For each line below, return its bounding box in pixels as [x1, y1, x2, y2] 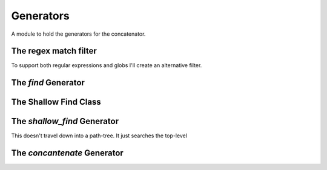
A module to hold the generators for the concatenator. [11, 30, 146, 38]
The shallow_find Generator [11, 116, 119, 126]
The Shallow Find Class [11, 97, 101, 107]
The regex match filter [11, 46, 97, 56]
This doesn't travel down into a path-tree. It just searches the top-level [11, 132, 188, 139]
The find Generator [11, 77, 85, 88]
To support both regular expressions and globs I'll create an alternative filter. [11, 62, 202, 69]
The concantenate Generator [11, 148, 124, 159]
